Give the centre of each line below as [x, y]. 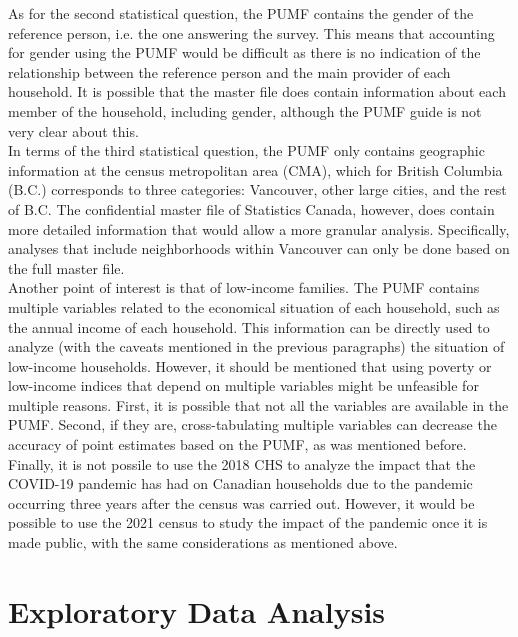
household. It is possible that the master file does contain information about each [257, 91]
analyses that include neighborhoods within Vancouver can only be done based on [259, 248]
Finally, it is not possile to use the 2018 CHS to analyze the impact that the [242, 463]
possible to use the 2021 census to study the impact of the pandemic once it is [248, 522]
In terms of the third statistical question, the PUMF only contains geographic [246, 150]
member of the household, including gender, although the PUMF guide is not [245, 110]
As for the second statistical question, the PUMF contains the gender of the [241, 13]
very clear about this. [73, 130]
